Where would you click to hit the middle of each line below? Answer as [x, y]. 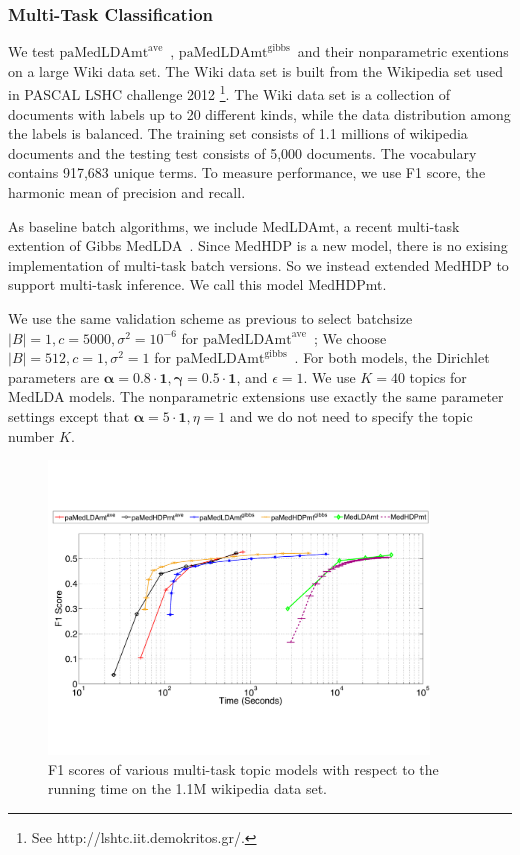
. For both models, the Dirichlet [392, 357]
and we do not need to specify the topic [351, 415]
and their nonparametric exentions [403, 51]
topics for [438, 376]
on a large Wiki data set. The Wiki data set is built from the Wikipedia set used [256, 70]
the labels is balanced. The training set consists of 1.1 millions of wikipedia [238, 133]
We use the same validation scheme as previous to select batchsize [210, 318]
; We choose [350, 337]
